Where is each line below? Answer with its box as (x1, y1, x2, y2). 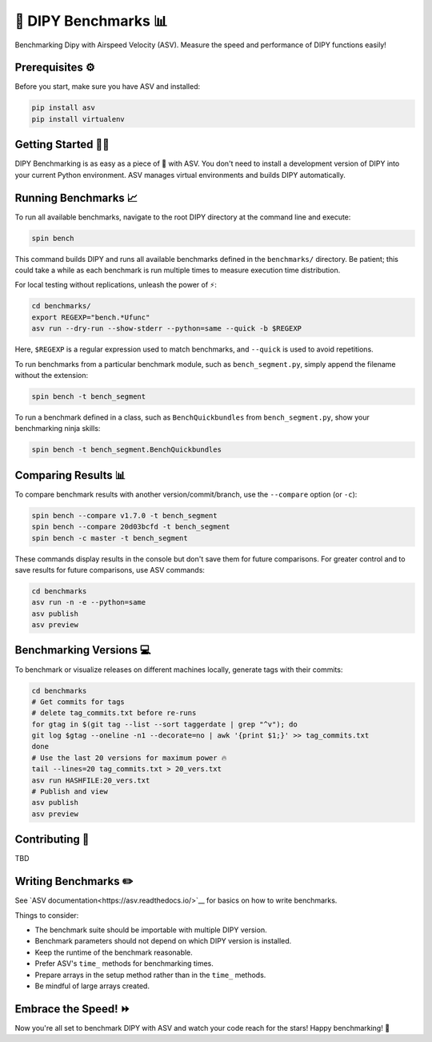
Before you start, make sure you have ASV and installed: (14, 82, 200, 91)
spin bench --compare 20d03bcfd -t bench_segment (31, 522, 230, 532)
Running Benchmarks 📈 (14, 191, 138, 204)
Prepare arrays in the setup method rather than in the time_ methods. (34, 970, 266, 980)
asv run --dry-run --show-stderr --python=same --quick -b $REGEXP (31, 324, 302, 333)
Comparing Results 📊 (14, 469, 126, 482)
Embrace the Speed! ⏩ (14, 1002, 131, 1016)
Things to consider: (14, 910, 79, 920)
